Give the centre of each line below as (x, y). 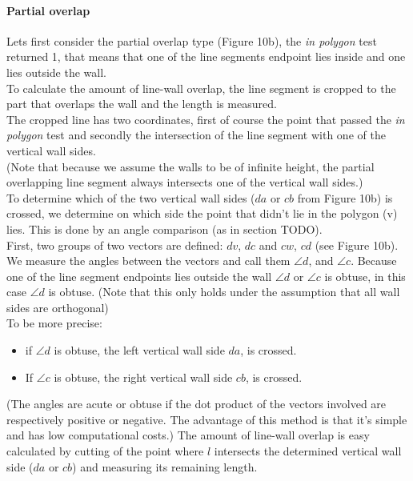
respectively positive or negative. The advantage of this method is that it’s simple (207, 419)
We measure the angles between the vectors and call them (148, 261)
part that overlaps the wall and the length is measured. (142, 104)
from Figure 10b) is (345, 197)
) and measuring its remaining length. (165, 466)
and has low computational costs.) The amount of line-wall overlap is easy (188, 435)
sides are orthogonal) (58, 307)
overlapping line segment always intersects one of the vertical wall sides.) (185, 182)
